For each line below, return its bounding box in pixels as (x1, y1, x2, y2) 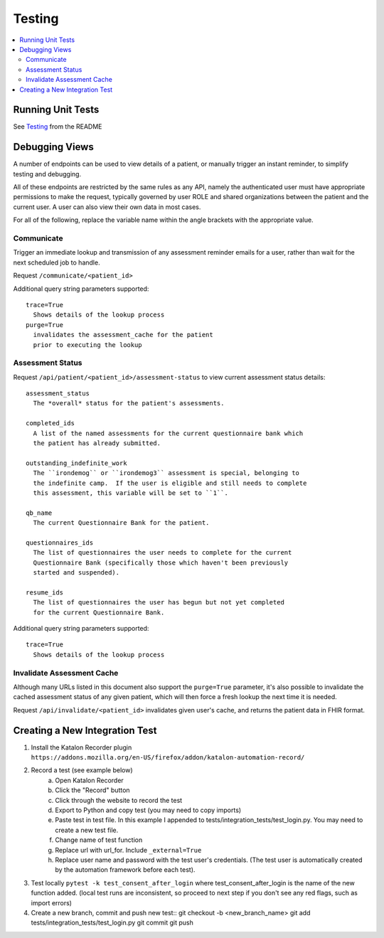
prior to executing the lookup (33, 341, 142, 348)
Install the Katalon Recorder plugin (31, 743, 132, 752)
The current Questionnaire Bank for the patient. (33, 519, 210, 527)
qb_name (26, 508, 53, 517)
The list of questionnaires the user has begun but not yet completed (33, 598, 284, 607)
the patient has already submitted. (33, 439, 161, 447)
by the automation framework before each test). (55, 865, 196, 874)
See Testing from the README (13, 122, 102, 131)
